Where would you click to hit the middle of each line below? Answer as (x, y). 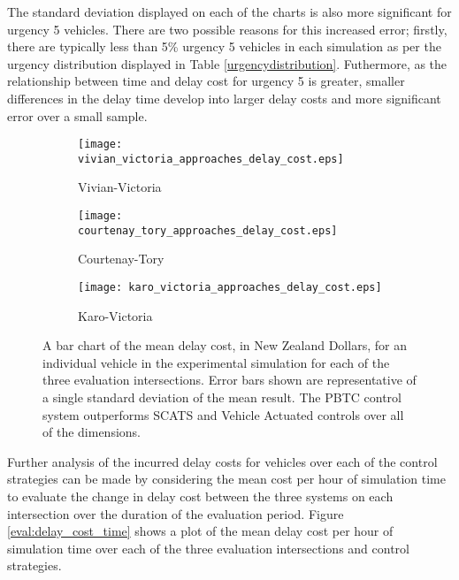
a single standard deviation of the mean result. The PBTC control (222, 397)
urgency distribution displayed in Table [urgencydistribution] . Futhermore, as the (227, 63)
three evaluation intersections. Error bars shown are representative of (229, 380)
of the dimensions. (92, 432)
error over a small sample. (77, 115)
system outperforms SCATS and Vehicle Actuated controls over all (223, 414)
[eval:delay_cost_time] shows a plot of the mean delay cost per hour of (200, 531)
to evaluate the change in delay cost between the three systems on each (200, 496)
